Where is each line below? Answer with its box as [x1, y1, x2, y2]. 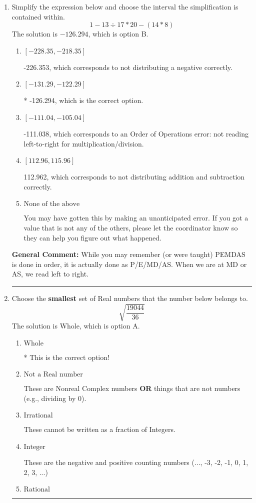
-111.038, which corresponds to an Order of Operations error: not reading [23, 128, 248, 138]
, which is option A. [79, 320, 140, 331]
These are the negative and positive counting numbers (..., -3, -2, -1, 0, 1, [23, 457, 248, 467]
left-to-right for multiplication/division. [23, 138, 144, 148]
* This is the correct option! [23, 351, 109, 362]
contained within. [11, 11, 65, 21]
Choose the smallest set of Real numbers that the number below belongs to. [11, 292, 248, 303]
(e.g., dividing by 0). [23, 392, 86, 403]
